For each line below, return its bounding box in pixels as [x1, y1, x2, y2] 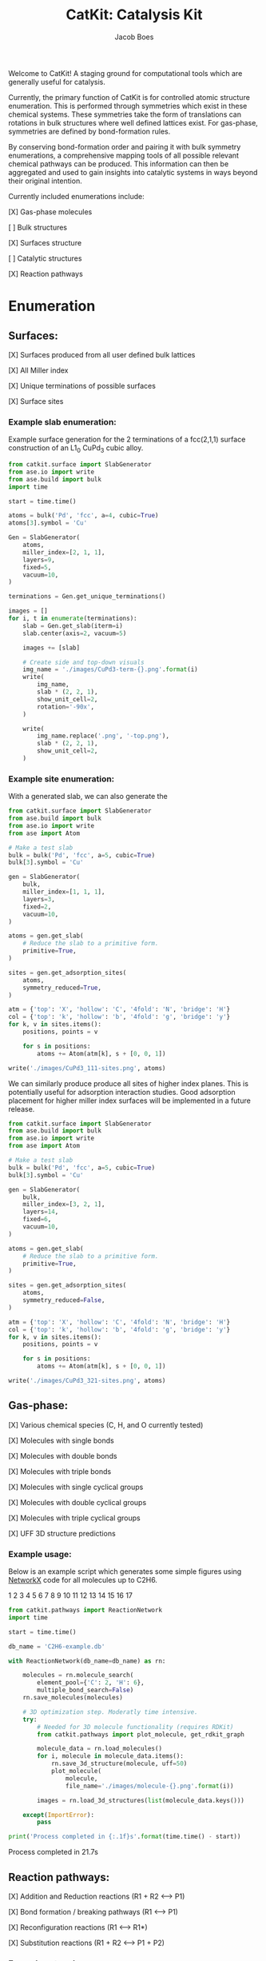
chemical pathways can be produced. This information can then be [8, 158, 229, 169]
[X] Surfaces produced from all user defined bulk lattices [8, 349, 196, 359]
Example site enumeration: [8, 773, 115, 785]
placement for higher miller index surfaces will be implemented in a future [8, 1096, 252, 1105]
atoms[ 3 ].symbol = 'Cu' [8, 519, 88, 527]
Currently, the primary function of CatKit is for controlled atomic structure [8, 92, 250, 102]
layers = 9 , [22, 556, 56, 564]
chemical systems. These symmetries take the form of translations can [8, 110, 242, 119]
